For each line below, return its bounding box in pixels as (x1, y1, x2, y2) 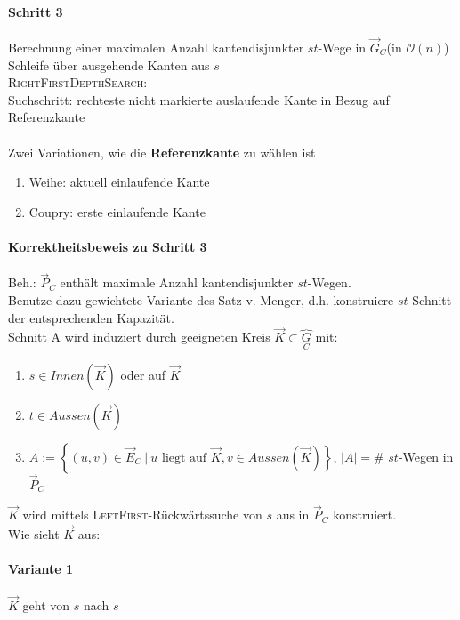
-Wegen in (398, 447, 454, 465)
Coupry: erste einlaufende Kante (28, 202, 206, 221)
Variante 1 (8, 560, 74, 578)
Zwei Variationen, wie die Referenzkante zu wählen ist (8, 142, 316, 161)
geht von (22, 595, 70, 614)
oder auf (120, 365, 166, 383)
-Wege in (318, 38, 367, 57)
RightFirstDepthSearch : (8, 73, 148, 92)
